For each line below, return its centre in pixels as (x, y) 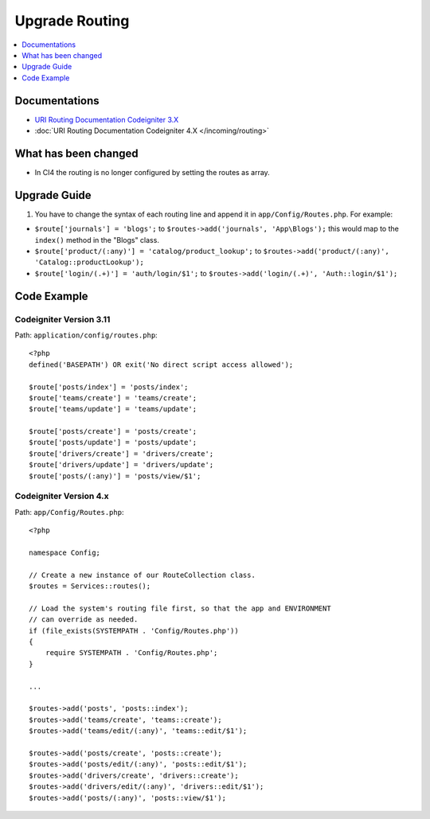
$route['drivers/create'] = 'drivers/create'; (121, 453)
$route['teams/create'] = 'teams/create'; (113, 398)
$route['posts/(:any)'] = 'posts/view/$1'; (115, 476)
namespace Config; (65, 552)
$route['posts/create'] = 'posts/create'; (113, 431)
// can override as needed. (84, 620)
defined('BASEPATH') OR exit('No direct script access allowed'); (161, 365)
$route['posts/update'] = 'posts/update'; (113, 443)
